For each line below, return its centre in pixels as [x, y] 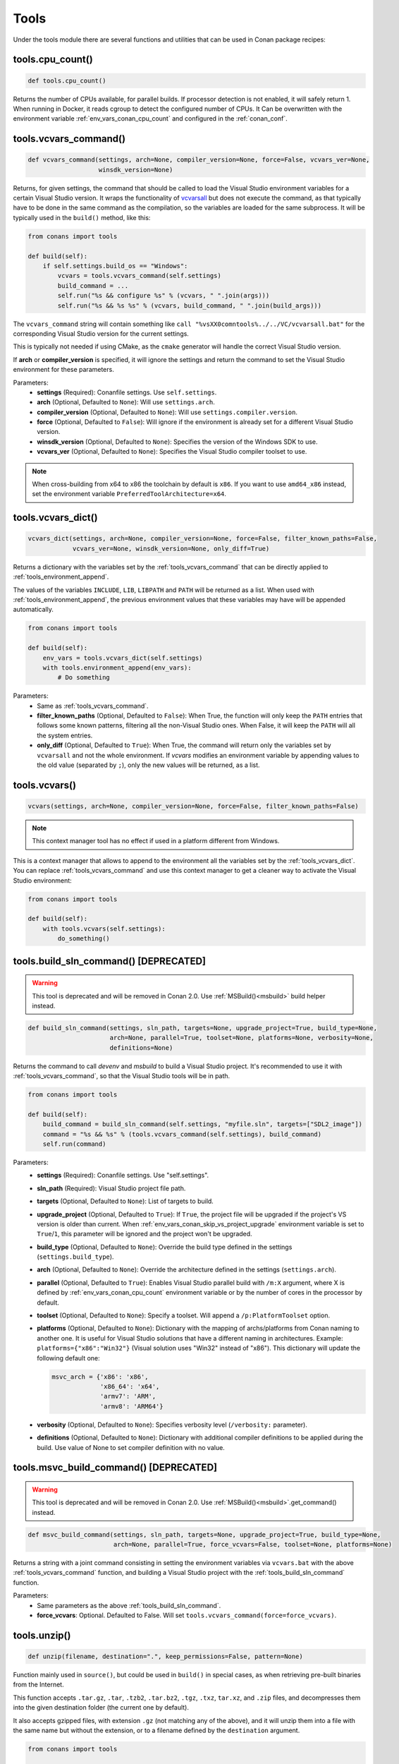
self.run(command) [74, 1144]
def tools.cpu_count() [67, 80]
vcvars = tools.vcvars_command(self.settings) [139, 276]
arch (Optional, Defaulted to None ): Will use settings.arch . [126, 402]
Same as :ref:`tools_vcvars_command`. [93, 706]
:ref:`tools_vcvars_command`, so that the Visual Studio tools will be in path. [122, 1076]
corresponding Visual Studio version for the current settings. [101, 333]
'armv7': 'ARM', [128, 1396]
